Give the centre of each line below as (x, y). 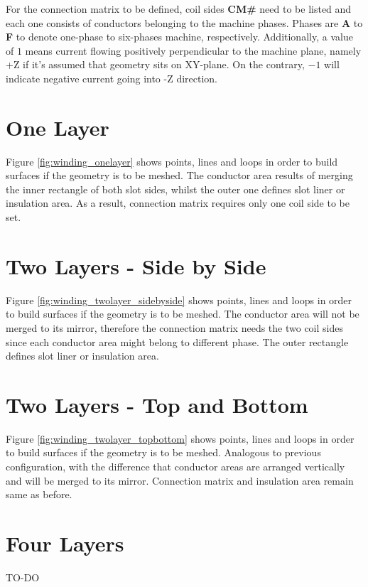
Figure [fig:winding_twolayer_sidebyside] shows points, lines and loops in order (179, 300)
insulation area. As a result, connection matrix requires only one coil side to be (178, 203)
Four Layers (65, 543)
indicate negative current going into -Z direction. (112, 78)
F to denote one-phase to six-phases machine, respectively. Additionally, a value (179, 37)
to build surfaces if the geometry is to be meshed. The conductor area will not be (183, 314)
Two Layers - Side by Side (136, 265)
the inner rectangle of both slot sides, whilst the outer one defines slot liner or (175, 189)
